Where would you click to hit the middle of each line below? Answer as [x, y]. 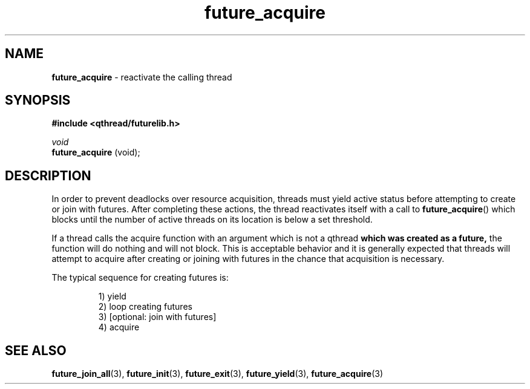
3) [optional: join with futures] [157, 317]
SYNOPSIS [38, 100]
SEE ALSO [36, 350]
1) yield [112, 296]
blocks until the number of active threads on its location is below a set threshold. [212, 220]
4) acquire [119, 327]
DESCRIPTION [48, 175]
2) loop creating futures [145, 307]
